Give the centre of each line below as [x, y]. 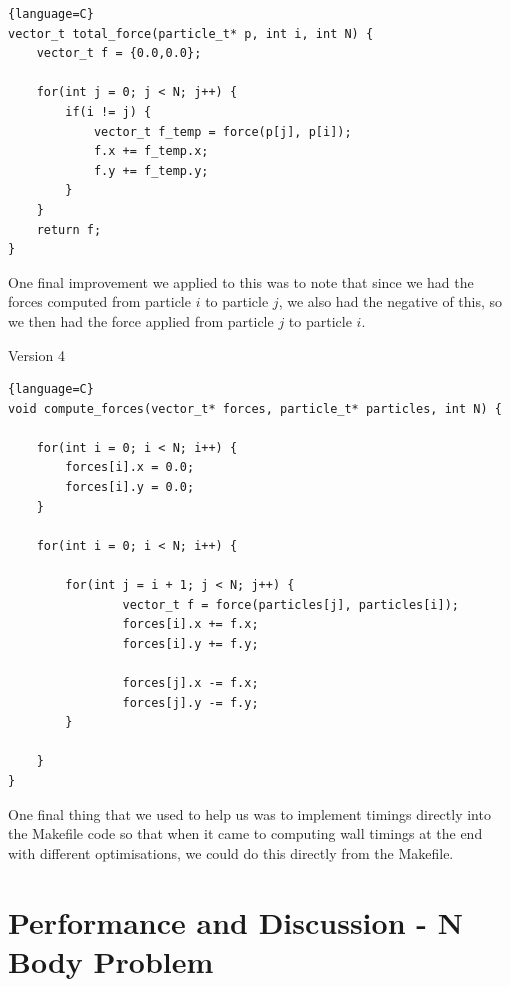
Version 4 [36, 354]
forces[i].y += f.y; [190, 643]
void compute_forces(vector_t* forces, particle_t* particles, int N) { [255, 408]
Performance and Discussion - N [235, 921]
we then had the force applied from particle [141, 320]
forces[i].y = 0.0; [130, 487]
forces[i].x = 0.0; [130, 467]
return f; [69, 229]
